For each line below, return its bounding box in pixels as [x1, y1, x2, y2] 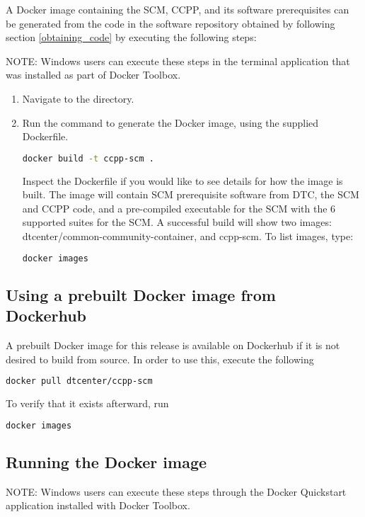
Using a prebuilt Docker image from [6, 283, 276, 305]
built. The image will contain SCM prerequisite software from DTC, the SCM [22, 187, 359, 202]
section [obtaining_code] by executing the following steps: [6, 30, 257, 45]
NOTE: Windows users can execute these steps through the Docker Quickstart [6, 484, 347, 499]
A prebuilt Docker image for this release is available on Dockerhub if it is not [6, 338, 340, 353]
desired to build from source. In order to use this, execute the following [6, 351, 314, 366]
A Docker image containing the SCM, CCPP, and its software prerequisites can [6, 2, 349, 16]
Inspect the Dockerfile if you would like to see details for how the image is [22, 173, 343, 188]
